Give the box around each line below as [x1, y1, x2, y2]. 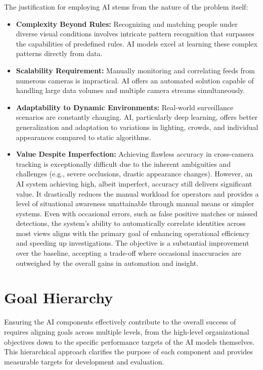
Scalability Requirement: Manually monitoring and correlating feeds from [16, 65, 255, 75]
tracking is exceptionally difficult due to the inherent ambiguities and [16, 158, 231, 169]
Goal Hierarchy [4, 287, 113, 308]
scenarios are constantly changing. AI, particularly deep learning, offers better [16, 112, 258, 122]
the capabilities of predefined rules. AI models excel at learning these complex [16, 38, 257, 49]
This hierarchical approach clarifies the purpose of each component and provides [4, 346, 253, 357]
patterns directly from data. [16, 48, 103, 59]
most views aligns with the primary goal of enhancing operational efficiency [16, 227, 250, 238]
